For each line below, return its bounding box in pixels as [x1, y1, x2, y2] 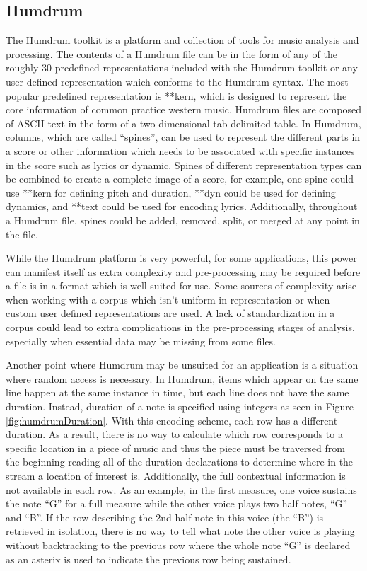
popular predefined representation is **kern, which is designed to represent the [6, 88, 347, 103]
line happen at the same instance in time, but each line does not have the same [6, 385, 349, 400]
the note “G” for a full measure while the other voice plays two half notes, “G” [6, 496, 348, 511]
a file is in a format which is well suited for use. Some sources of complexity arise [6, 278, 357, 293]
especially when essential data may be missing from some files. [6, 333, 276, 348]
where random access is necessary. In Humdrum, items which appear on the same [6, 371, 359, 386]
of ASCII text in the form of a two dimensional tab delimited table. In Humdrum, [6, 115, 361, 130]
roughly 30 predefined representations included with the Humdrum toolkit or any [6, 60, 358, 75]
